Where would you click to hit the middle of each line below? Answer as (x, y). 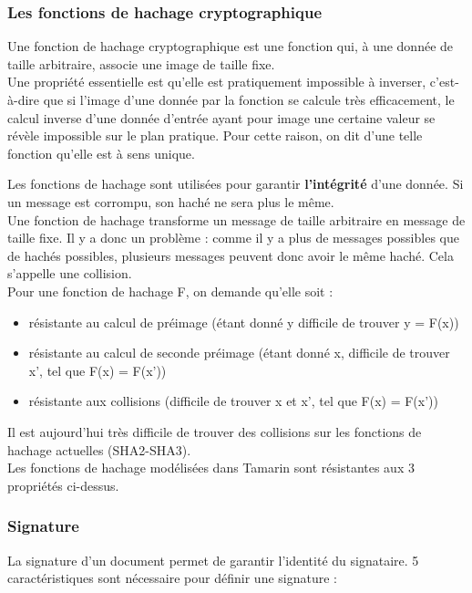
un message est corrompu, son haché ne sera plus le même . (171, 201)
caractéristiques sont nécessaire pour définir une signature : (172, 578)
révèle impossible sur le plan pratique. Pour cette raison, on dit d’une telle (215, 135)
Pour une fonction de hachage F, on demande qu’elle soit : (170, 291)
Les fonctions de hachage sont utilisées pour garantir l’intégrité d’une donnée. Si (236, 184)
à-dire (24, 99)
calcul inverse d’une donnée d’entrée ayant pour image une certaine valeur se (221, 117)
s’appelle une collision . (70, 273)
